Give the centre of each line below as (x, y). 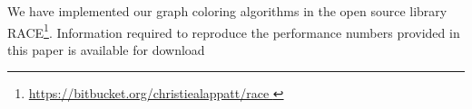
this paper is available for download (106, 49)
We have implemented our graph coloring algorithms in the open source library (227, 11)
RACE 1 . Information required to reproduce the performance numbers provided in (234, 31)
